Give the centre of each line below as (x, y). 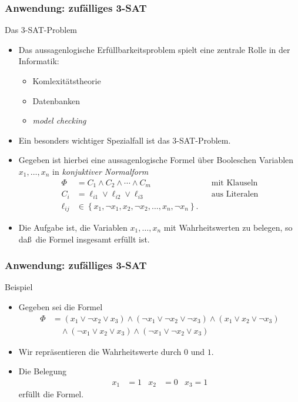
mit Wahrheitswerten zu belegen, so (228, 227)
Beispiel (19, 287)
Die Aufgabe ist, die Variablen (73, 227)
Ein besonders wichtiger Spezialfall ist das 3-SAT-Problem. (125, 140)
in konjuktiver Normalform (101, 171)
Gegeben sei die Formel (61, 307)
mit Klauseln (235, 183)
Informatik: (39, 61)
